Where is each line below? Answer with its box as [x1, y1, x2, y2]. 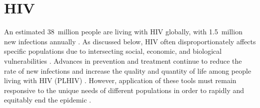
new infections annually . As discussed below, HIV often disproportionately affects [4, 36, 256, 46]
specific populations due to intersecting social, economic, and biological [4, 46, 222, 56]
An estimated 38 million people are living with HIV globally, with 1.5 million [4, 26, 242, 37]
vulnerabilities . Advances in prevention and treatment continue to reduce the [4, 55, 242, 66]
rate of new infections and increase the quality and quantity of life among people [4, 65, 251, 76]
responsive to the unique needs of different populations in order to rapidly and [4, 85, 244, 95]
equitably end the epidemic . [4, 95, 91, 105]
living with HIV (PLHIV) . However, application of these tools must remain [4, 75, 236, 86]
